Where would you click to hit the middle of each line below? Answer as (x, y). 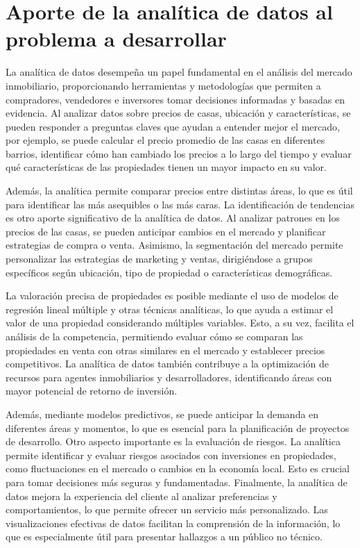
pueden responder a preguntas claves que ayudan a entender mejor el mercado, (173, 126)
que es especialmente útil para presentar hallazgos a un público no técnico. (164, 537)
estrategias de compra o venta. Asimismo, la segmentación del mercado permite (174, 245)
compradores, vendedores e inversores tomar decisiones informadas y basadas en (175, 99)
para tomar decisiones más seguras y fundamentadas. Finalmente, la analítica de (177, 482)
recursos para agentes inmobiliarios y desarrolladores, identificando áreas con (169, 377)
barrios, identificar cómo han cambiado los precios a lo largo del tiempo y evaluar (179, 153)
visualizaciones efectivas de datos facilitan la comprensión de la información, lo (173, 523)
